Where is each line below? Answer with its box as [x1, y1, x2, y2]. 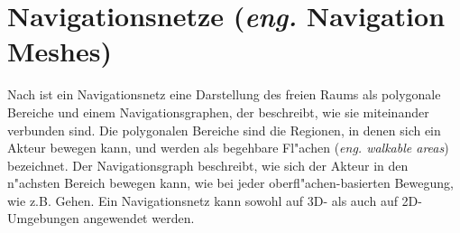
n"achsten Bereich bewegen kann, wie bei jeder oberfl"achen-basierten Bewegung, [7, 173, 454, 192]
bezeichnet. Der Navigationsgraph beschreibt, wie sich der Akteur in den [7, 155, 409, 174]
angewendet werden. [83, 209, 195, 228]
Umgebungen [7, 209, 79, 228]
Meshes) [7, 33, 112, 70]
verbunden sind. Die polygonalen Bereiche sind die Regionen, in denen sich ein [7, 120, 441, 139]
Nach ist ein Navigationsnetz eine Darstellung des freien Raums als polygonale [7, 85, 441, 104]
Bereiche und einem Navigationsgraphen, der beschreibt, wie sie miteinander [7, 102, 429, 121]
